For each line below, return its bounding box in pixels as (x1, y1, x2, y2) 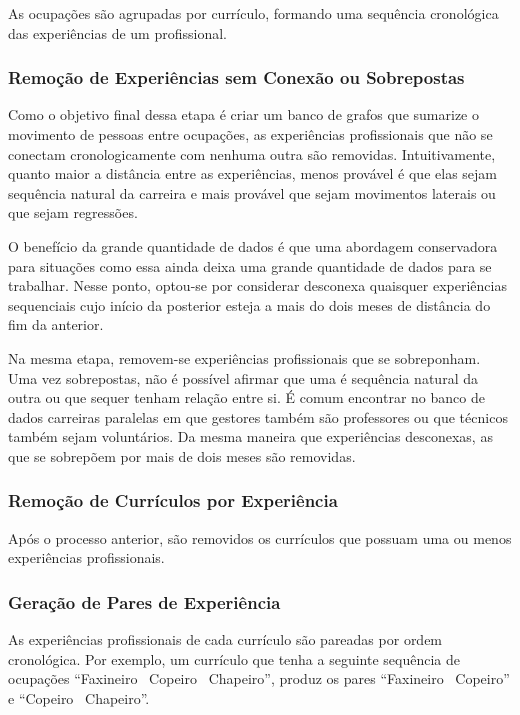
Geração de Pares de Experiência (8, 589, 281, 614)
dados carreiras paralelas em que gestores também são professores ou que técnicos (8, 406, 508, 427)
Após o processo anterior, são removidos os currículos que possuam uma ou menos (8, 527, 512, 548)
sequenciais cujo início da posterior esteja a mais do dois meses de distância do (8, 294, 491, 315)
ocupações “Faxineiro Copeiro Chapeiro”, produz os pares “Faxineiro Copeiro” (8, 668, 510, 689)
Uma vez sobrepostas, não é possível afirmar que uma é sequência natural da (8, 367, 478, 388)
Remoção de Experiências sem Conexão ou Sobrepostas (8, 65, 465, 90)
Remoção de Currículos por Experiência (8, 488, 338, 513)
